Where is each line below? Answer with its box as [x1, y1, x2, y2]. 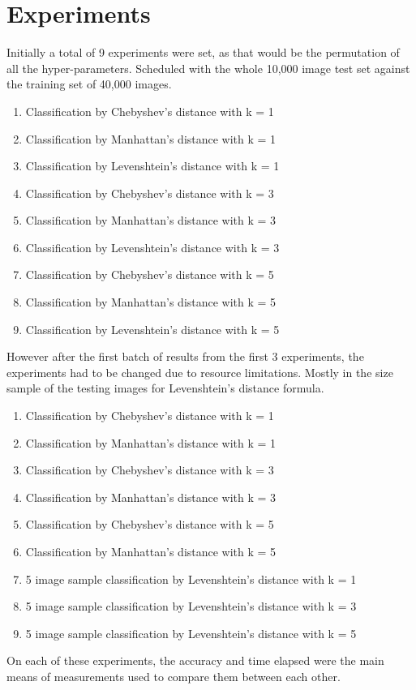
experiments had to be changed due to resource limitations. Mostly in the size [6, 363, 393, 380]
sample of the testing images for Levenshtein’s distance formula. [6, 379, 324, 396]
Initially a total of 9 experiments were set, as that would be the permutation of [6, 44, 400, 61]
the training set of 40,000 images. [6, 75, 172, 92]
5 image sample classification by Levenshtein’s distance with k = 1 [25, 570, 357, 587]
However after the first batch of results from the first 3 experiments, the [6, 348, 364, 365]
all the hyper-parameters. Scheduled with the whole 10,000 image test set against [6, 59, 410, 76]
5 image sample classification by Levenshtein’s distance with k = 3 [25, 598, 357, 615]
